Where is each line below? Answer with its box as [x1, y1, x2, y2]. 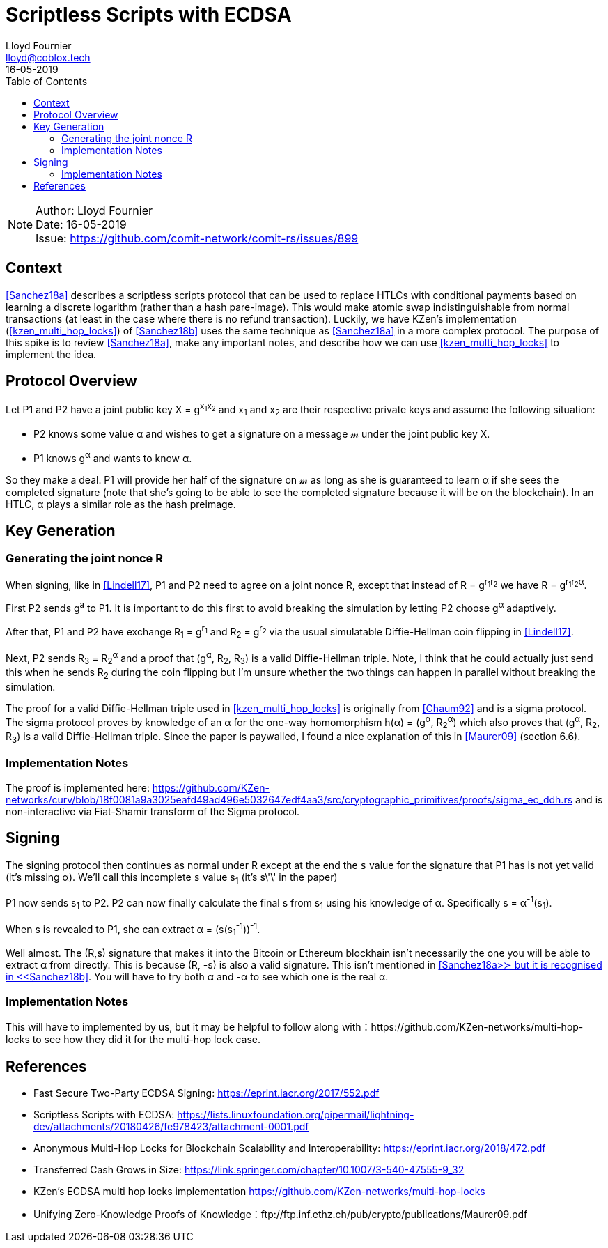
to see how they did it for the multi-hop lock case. [32, 1033, 261, 1046]
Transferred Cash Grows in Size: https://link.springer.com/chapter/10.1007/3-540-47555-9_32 [33, 1163, 465, 1176]
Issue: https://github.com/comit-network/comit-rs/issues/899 [36, 231, 359, 245]
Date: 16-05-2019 [36, 217, 127, 231]
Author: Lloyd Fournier [36, 203, 153, 217]
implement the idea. [6, 348, 97, 360]
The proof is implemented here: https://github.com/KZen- [6, 781, 270, 794]
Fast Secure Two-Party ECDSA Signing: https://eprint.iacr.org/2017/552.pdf [33, 1086, 380, 1099]
